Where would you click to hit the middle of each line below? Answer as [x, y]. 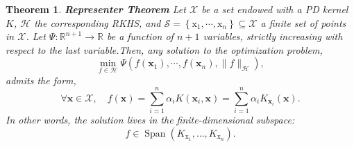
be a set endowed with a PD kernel [275, 9]
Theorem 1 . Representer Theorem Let [96, 9]
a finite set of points [303, 22]
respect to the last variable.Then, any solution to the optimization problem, [164, 49]
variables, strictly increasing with [273, 36]
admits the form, [41, 80]
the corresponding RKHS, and [98, 22]
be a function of [140, 36]
